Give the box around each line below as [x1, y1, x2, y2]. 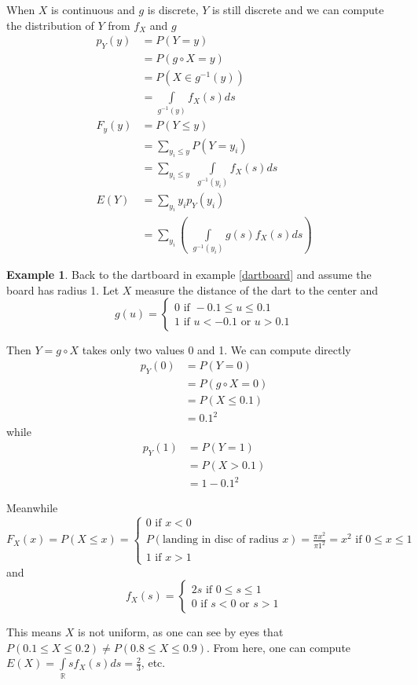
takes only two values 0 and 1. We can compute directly [82, 342, 351, 358]
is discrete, [147, 2, 199, 17]
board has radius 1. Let [6, 281, 119, 298]
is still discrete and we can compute [212, 2, 384, 17]
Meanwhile [6, 500, 58, 516]
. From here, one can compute [207, 639, 351, 655]
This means [6, 624, 62, 640]
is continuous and [51, 2, 135, 17]
